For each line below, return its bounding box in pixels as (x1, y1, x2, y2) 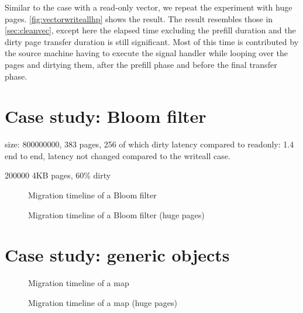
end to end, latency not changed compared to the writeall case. (5, 149, 230, 161)
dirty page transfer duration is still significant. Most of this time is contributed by (5, 35, 299, 47)
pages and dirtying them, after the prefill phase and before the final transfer (5, 58, 277, 70)
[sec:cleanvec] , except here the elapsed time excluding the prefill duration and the (5, 24, 296, 36)
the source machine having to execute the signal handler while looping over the (5, 47, 288, 59)
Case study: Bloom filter (5, 104, 206, 128)
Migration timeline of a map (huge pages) (28, 296, 177, 308)
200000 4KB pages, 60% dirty (5, 169, 111, 181)
